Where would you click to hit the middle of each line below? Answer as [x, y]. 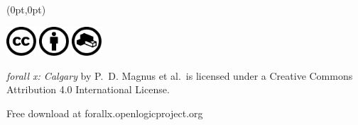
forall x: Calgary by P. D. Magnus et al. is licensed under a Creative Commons [180, 75]
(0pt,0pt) [26, 9]
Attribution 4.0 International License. [88, 89]
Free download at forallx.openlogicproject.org [105, 113]
